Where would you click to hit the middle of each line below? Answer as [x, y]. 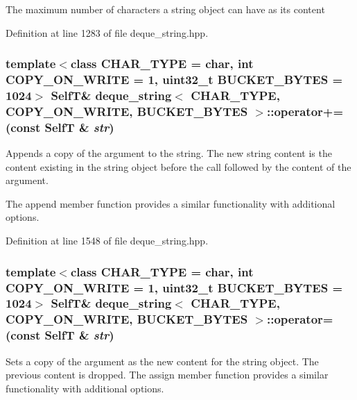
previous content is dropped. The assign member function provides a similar [167, 375]
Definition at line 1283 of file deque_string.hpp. [107, 32]
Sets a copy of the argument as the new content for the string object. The [162, 361]
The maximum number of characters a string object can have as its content [165, 9]
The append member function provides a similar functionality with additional [171, 203]
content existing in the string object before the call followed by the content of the [178, 166]
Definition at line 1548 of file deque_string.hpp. [107, 241]
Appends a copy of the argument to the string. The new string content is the [169, 153]
